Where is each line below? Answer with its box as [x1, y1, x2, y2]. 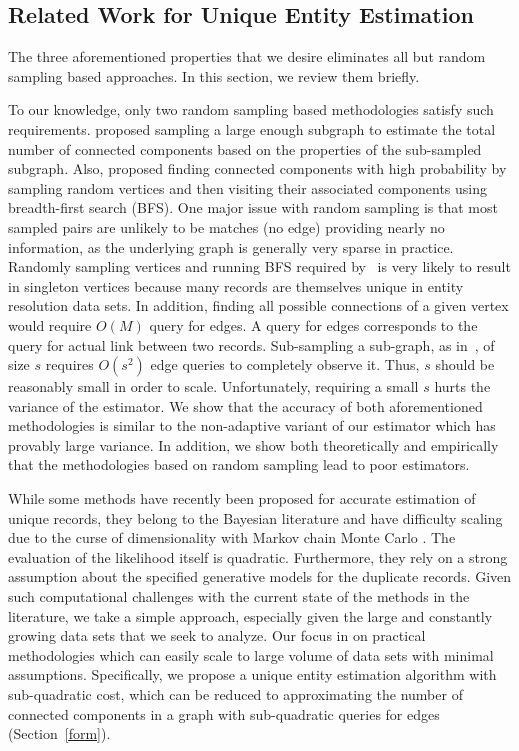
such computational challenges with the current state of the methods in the [8, 586, 470, 607]
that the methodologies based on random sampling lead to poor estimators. [8, 454, 470, 475]
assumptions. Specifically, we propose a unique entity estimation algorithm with [8, 664, 497, 685]
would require [8, 314, 92, 335]
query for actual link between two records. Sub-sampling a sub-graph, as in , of [8, 334, 495, 355]
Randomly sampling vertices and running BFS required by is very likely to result [8, 256, 511, 277]
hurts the [434, 376, 491, 397]
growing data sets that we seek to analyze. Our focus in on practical [8, 625, 426, 646]
